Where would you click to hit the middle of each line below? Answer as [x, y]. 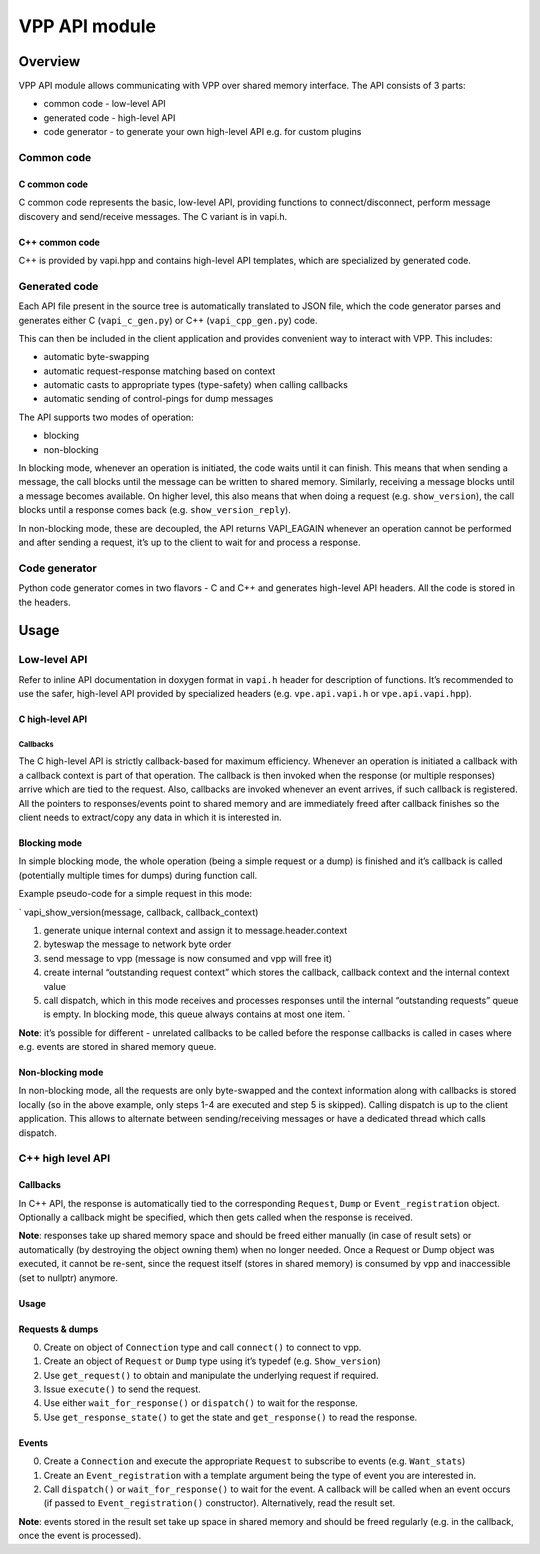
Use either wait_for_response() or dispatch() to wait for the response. [201, 1403]
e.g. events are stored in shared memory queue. [117, 1047]
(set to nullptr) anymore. [68, 1277]
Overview [49, 61]
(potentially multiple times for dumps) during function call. [138, 875]
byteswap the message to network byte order [137, 944]
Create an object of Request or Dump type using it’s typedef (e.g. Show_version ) [212, 1361]
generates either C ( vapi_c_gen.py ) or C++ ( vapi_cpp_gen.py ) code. [168, 320]
